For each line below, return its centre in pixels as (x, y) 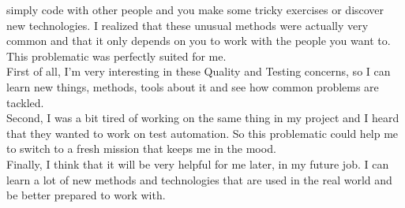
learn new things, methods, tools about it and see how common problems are (193, 86)
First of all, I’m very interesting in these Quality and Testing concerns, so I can (199, 71)
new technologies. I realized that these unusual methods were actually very (187, 25)
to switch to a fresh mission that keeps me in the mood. (141, 149)
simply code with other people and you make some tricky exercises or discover (195, 9)
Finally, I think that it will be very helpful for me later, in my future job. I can (198, 163)
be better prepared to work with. (86, 195)
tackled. (25, 102)
